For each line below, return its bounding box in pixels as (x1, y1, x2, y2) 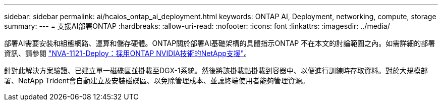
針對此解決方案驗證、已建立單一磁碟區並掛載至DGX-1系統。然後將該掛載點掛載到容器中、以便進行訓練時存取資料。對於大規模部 (4, 66, 428, 75)
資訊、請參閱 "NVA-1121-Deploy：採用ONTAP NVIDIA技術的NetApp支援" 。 (4, 49, 251, 58)
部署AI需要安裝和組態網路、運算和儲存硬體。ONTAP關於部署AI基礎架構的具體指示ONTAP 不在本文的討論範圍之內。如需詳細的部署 (4, 39, 435, 47)
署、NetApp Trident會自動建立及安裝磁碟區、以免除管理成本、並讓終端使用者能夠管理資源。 (4, 76, 309, 85)
